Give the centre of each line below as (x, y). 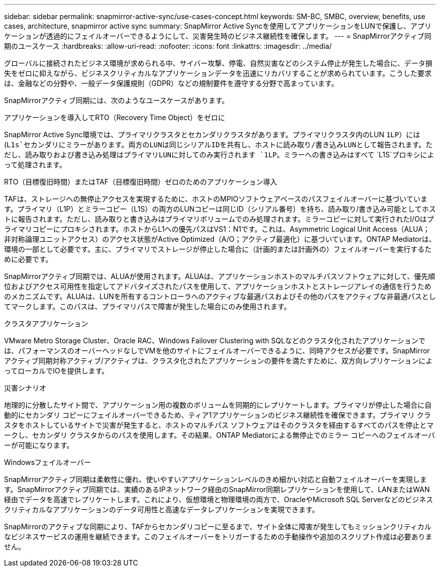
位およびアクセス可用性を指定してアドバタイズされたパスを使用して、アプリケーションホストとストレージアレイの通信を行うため (218, 286)
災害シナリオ (25, 388)
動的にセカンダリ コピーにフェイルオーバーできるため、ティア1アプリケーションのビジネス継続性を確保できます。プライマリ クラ (217, 415)
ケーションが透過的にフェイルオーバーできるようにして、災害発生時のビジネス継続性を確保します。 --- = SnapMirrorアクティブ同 (218, 36)
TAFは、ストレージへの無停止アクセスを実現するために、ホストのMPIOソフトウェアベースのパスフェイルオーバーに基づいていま (216, 199)
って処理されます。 (35, 165)
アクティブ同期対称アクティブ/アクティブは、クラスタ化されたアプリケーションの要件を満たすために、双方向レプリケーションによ (218, 361)
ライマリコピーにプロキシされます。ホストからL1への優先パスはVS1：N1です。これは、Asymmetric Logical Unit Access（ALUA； (217, 229)
